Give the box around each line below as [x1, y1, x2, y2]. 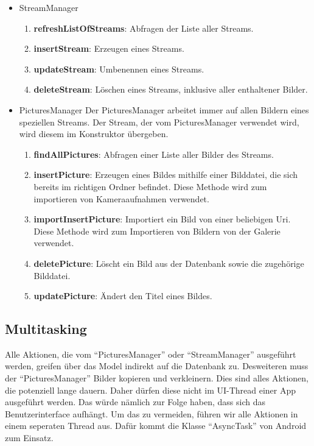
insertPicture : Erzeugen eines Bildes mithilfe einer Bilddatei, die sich [33, 168, 298, 181]
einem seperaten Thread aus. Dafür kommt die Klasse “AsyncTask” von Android [5, 419, 307, 432]
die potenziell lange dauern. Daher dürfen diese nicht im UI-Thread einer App [5, 383, 296, 396]
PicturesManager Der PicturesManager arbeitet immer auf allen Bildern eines [19, 103, 309, 116]
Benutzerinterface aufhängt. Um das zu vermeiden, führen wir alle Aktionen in [5, 407, 298, 420]
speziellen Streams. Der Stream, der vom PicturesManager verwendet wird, [19, 115, 299, 128]
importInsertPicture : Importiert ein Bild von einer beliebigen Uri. [33, 213, 291, 225]
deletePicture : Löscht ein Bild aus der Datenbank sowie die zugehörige [33, 257, 304, 269]
